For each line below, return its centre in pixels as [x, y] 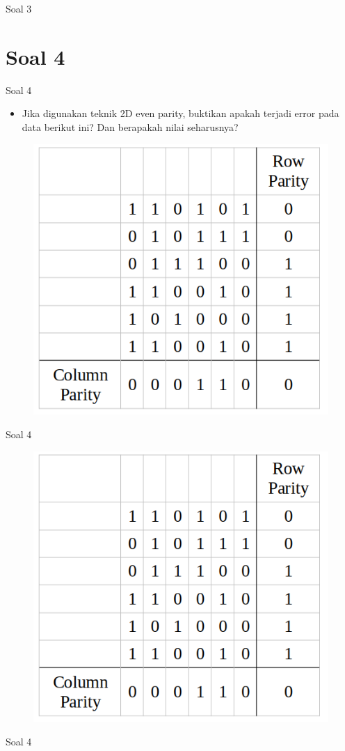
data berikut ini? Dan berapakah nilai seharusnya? [130, 126]
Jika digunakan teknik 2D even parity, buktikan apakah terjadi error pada [180, 113]
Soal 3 [19, 8]
